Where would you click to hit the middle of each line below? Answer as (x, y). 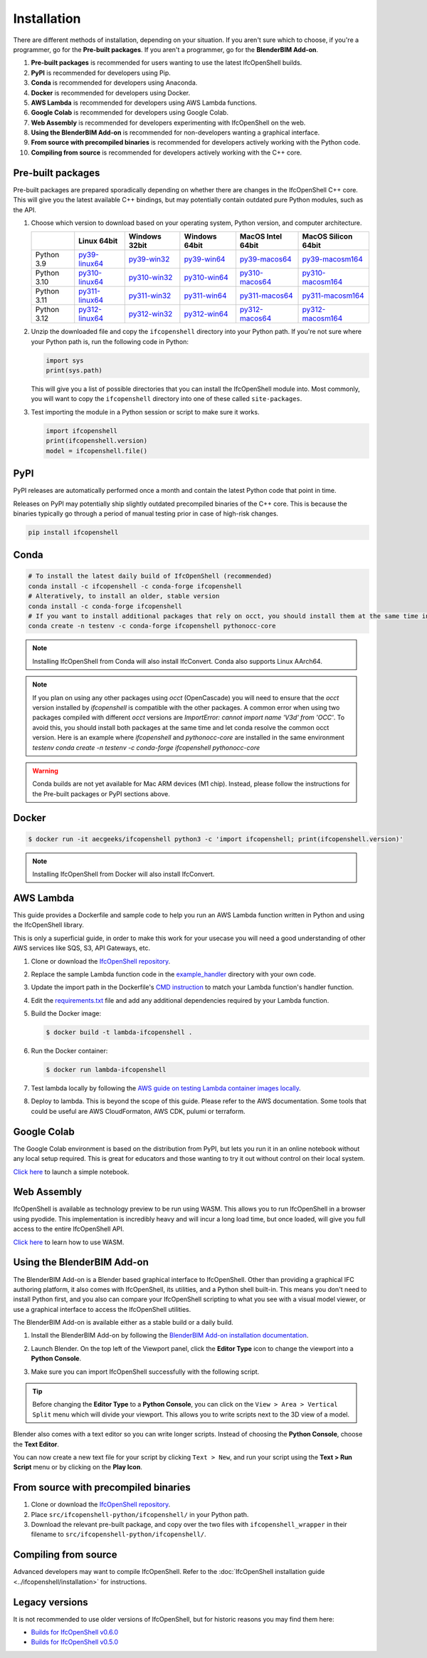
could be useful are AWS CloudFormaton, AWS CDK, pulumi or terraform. (138, 1111)
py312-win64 (206, 314)
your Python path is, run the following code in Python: (110, 341)
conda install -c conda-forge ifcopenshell (105, 606)
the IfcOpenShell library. (49, 925)
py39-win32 (149, 259)
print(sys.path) (74, 371)
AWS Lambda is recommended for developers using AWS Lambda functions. (144, 103)
